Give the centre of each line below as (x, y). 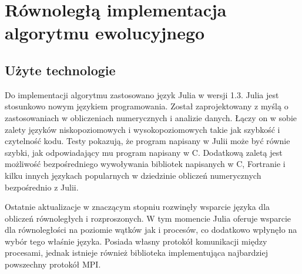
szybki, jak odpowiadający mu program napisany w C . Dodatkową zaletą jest (144, 152)
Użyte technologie (60, 70)
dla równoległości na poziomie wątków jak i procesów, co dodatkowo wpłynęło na (151, 230)
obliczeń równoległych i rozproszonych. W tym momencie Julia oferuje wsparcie (148, 218)
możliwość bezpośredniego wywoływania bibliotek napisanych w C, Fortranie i (145, 164)
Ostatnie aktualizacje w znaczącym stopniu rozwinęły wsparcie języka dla (137, 207)
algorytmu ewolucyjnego (105, 33)
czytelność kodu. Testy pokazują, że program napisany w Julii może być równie (147, 141)
